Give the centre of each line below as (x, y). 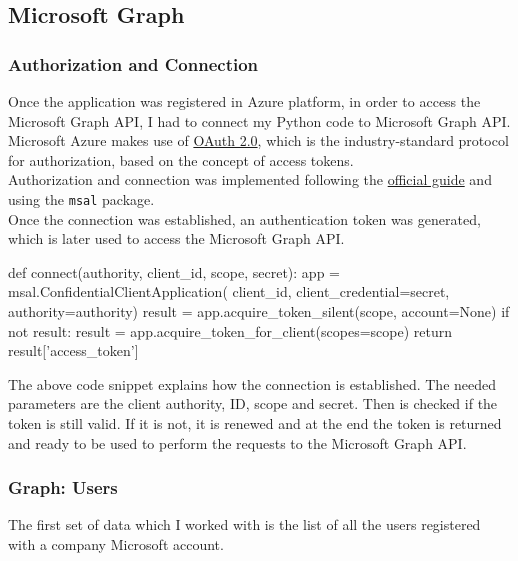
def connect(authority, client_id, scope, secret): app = (174, 271)
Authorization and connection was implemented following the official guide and (250, 179)
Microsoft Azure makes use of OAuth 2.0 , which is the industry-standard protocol (258, 140)
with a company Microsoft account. (116, 543)
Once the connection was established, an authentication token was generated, (244, 218)
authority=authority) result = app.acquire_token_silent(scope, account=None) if (259, 311)
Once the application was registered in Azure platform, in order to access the (244, 101)
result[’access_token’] (73, 350)
